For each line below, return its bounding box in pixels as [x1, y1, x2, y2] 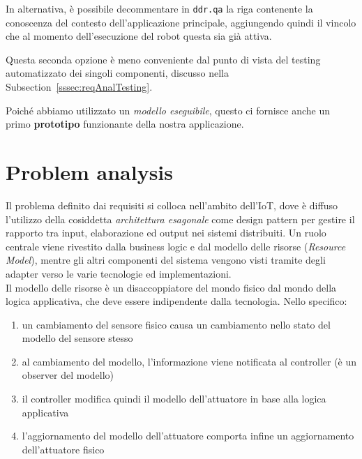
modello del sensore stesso [22, 331, 133, 345]
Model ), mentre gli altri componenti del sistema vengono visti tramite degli [6, 253, 326, 267]
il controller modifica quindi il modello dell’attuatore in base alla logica [22, 391, 326, 406]
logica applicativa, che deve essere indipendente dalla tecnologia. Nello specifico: [6, 294, 347, 308]
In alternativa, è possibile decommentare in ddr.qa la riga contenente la [6, 1, 313, 15]
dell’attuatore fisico [22, 442, 105, 456]
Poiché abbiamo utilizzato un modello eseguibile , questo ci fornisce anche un [6, 103, 331, 117]
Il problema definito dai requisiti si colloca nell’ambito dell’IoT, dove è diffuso [6, 197, 338, 212]
